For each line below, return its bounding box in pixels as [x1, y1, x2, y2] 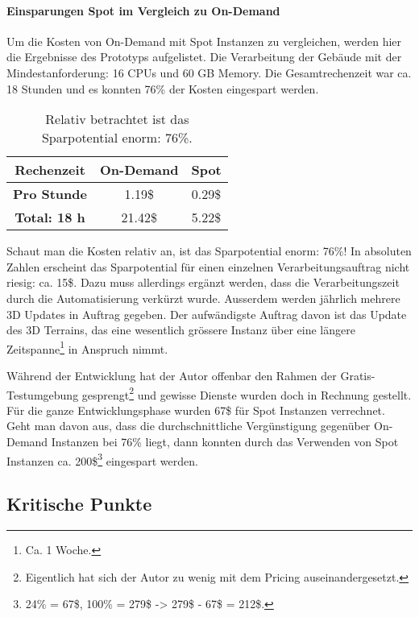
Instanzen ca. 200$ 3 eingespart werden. [6, 449, 198, 469]
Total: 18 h [15, 208, 85, 227]
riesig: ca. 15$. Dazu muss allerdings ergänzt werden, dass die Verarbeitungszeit [6, 274, 400, 291]
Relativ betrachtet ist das [45, 110, 189, 129]
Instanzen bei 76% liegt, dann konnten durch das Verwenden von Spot [51, 433, 399, 450]
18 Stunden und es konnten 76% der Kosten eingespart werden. [6, 80, 319, 97]
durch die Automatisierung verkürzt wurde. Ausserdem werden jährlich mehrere [6, 289, 400, 306]
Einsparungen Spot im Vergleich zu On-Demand [6, 2, 280, 19]
